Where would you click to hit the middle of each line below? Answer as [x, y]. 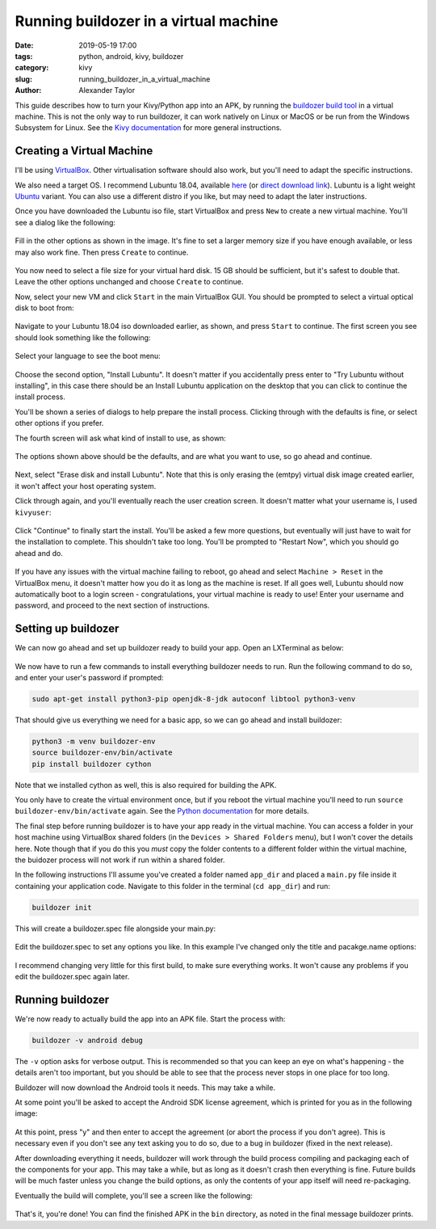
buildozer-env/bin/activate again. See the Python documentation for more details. [162, 811]
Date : [24, 45]
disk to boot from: [44, 308]
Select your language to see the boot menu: [88, 356]
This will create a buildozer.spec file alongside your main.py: [115, 928]
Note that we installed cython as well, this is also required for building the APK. [146, 785]
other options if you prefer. [59, 423]
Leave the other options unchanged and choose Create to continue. [129, 282]
